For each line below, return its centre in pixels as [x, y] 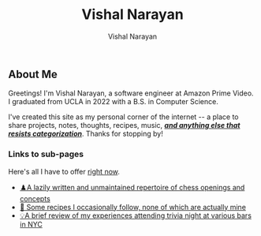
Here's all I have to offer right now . [64, 171]
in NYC [31, 224]
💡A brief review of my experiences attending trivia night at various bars [136, 215]
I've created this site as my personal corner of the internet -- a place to [123, 117]
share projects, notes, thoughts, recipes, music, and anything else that [124, 125]
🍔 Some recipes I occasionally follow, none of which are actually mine [133, 207]
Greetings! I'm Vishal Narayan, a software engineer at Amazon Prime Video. [131, 93]
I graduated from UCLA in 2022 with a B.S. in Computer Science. [113, 102]
